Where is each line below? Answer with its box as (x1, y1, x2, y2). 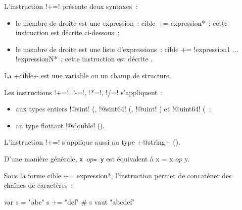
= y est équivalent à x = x (93, 153, 173, 163)
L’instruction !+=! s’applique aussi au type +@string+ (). (4, 137, 181, 147)
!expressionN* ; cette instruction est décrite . (15, 53, 153, 64)
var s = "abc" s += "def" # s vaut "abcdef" (4, 196, 135, 207)
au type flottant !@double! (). (15, 120, 105, 130)
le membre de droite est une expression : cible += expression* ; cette (15, 17, 228, 28)
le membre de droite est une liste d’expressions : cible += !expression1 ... (15, 44, 239, 54)
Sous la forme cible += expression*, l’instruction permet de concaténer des (4, 170, 232, 180)
